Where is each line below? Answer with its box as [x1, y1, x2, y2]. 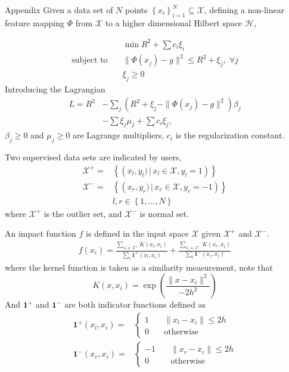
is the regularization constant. [175, 129, 285, 141]
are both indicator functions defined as [64, 298, 206, 311]
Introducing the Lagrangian [5, 82, 105, 95]
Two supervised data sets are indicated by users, [5, 151, 182, 163]
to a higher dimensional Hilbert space [105, 16, 243, 29]
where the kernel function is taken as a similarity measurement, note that [5, 261, 273, 273]
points [125, 4, 148, 15]
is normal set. [139, 207, 189, 219]
